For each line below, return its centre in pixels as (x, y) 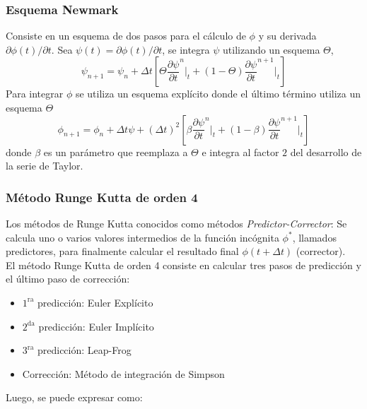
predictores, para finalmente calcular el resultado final (122, 251)
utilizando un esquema (272, 49)
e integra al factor (240, 152)
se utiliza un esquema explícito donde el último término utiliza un (218, 94)
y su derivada (287, 36)
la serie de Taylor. (45, 166)
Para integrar (35, 94)
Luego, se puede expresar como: (74, 397)
